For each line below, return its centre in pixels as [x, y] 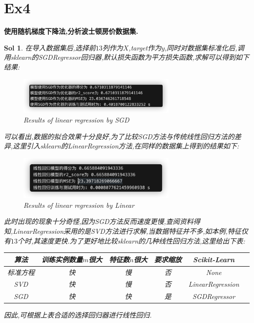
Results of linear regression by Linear [79, 205]
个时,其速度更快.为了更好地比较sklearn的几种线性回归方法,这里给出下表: [131, 240]
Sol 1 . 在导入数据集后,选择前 [50, 47]
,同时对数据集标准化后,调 [204, 47]
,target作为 [145, 47]
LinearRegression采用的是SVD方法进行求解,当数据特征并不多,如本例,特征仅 [130, 231]
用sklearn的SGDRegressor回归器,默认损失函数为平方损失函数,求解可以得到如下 [127, 57]
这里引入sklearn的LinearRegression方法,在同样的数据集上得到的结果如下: [126, 146]
